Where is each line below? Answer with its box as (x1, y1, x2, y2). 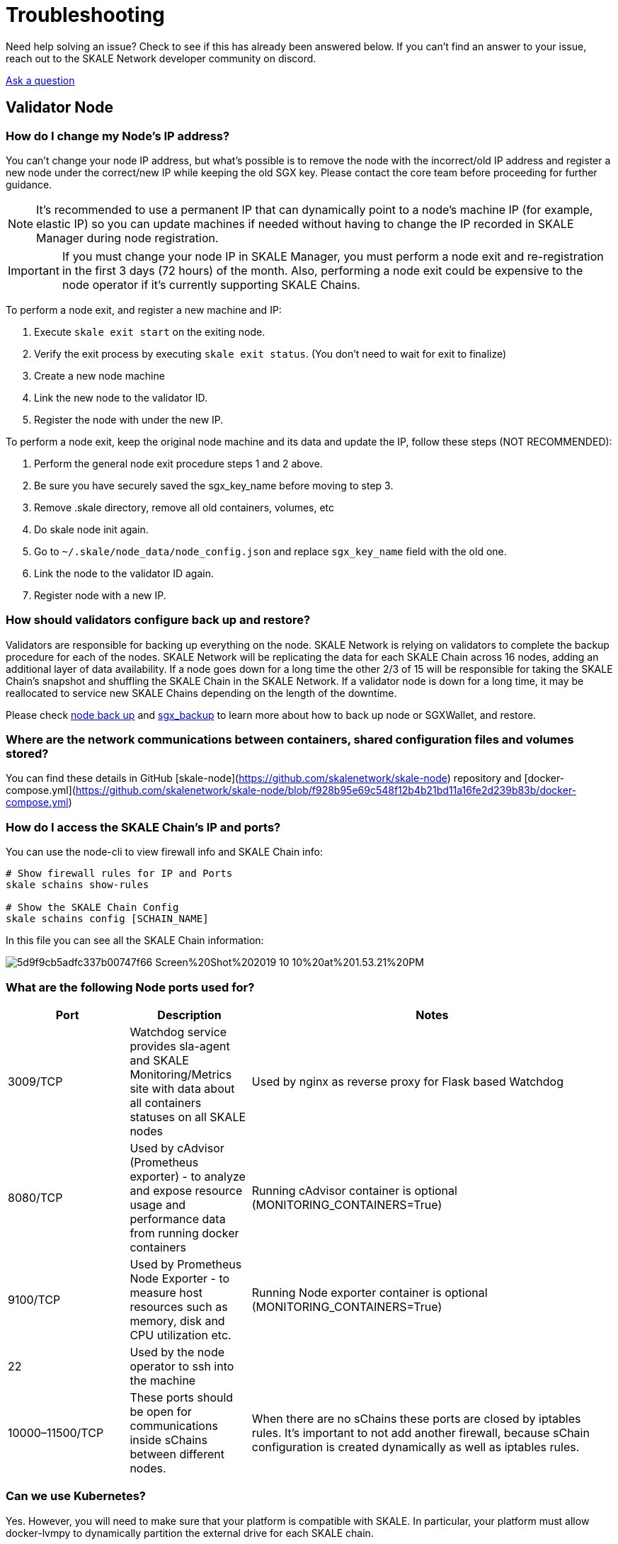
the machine (130, 1373, 196, 1387)
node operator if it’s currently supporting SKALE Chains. (62, 277, 360, 292)
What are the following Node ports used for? (6, 980, 255, 994)
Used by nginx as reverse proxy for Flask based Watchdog (251, 1074, 564, 1089)
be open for (130, 1404, 192, 1419)
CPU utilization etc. (130, 1327, 231, 1342)
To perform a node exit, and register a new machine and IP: (6, 303, 282, 316)
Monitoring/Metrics (130, 1067, 232, 1082)
